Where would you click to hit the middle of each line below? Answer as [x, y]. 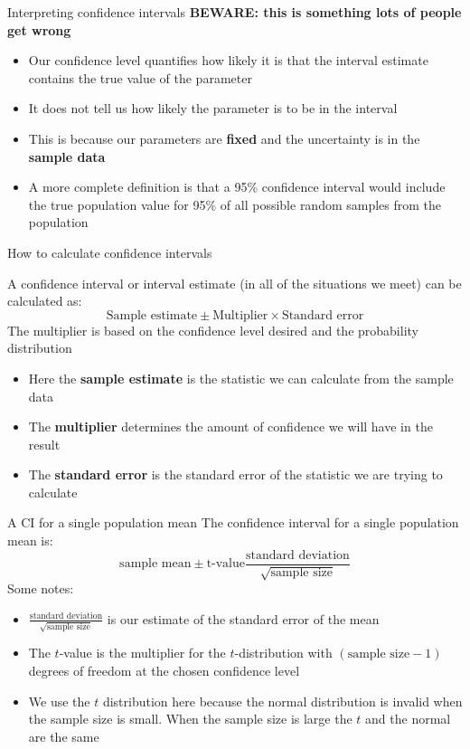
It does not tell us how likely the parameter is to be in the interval [213, 108]
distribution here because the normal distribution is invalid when [282, 701]
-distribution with [283, 653]
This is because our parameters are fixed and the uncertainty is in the [224, 138]
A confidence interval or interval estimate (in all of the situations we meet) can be [235, 283]
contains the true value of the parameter [140, 77]
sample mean [155, 564]
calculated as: [45, 301]
